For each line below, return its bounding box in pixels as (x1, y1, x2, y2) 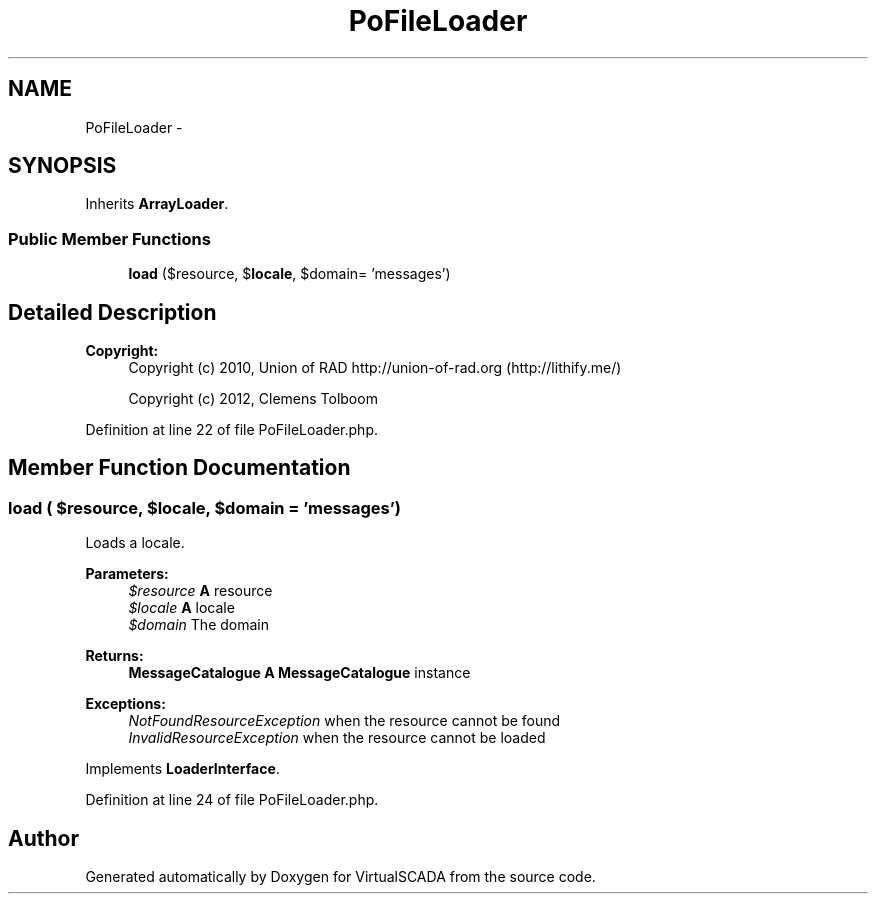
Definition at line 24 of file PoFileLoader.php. (85, 791, 379, 809)
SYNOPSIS (8, 153, 117, 179)
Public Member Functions (8, 228, 211, 249)
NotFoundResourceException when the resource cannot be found (128, 712, 561, 730)
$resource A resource (128, 582, 273, 600)
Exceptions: (85, 695, 166, 713)
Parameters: (85, 565, 169, 583)
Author (8, 825, 79, 851)
